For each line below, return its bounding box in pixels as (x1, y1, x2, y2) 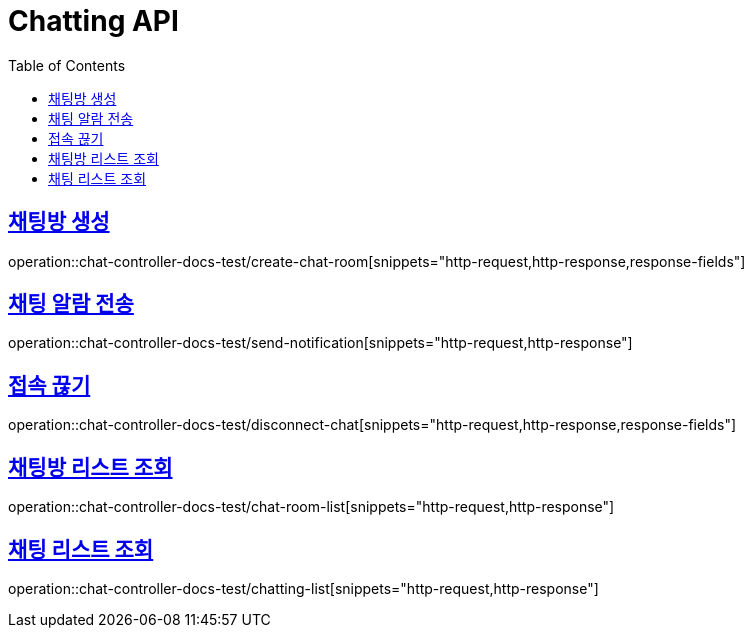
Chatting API (8, 4, 179, 38)
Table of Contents (8, 56, 126, 74)
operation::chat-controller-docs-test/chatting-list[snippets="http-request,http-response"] (8, 579, 599, 597)
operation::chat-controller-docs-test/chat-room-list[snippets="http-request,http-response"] (8, 498, 615, 516)
